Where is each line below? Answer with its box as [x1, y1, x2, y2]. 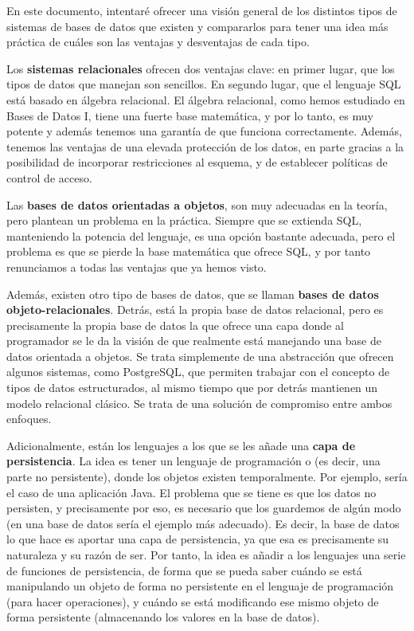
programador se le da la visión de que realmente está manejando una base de [6, 332, 381, 349]
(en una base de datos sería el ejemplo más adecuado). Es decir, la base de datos [6, 515, 400, 531]
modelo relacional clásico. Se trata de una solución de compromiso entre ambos [6, 394, 393, 411]
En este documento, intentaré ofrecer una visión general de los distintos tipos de [6, 2, 397, 18]
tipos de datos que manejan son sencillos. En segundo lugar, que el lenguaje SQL [6, 76, 401, 92]
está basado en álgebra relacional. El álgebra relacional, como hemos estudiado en [6, 91, 405, 108]
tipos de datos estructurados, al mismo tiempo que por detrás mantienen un [6, 379, 378, 396]
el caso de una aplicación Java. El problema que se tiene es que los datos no [6, 484, 377, 500]
